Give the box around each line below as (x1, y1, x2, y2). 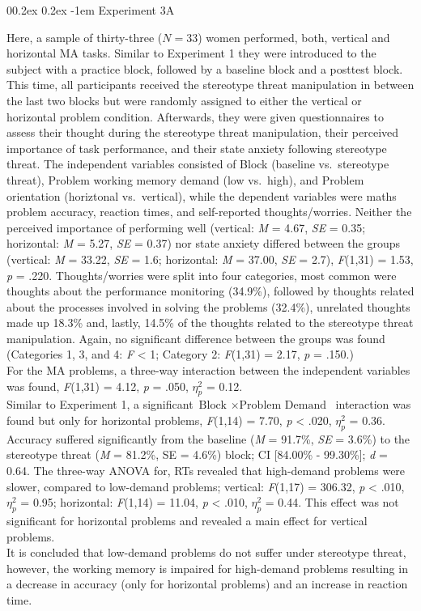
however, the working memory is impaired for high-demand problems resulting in (6, 559, 408, 576)
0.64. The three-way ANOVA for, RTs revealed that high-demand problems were (6, 462, 406, 479)
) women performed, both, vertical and (198, 28, 390, 45)
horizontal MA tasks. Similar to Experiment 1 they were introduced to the (6, 45, 376, 62)
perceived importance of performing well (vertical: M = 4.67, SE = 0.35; (6, 219, 366, 235)
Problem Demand (239, 400, 326, 412)
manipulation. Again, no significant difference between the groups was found (6, 329, 385, 346)
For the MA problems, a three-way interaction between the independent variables (6, 362, 410, 379)
